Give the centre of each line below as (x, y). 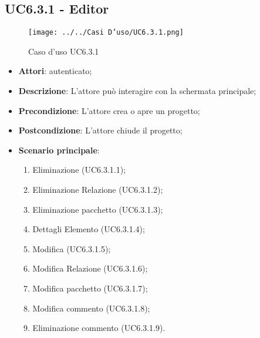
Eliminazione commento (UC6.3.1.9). (99, 328)
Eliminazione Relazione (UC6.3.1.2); (98, 190)
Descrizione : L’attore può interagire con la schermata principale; (137, 91)
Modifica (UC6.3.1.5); (72, 248)
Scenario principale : (59, 150)
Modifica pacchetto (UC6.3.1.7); (90, 288)
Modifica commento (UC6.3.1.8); (91, 308)
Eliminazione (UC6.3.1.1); (79, 170)
